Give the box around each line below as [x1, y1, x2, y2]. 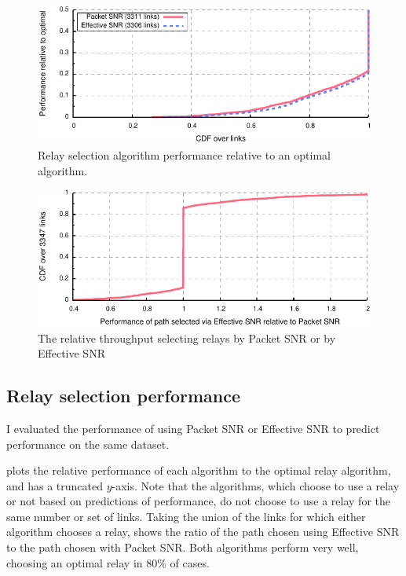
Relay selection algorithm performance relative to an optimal [38, 147, 331, 163]
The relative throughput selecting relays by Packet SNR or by [38, 329, 336, 346]
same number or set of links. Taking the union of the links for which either [6, 508, 366, 524]
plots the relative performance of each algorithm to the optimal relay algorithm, [6, 462, 391, 479]
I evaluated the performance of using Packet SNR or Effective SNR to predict [6, 420, 380, 436]
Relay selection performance [6, 383, 241, 408]
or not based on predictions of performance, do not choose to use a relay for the [6, 493, 390, 509]
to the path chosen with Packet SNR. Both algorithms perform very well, [6, 539, 359, 556]
